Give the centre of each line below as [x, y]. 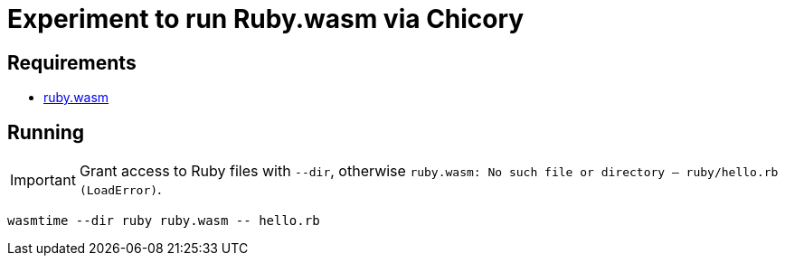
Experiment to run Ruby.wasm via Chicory [266, 19]
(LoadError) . [120, 189]
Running [46, 132]
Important [43, 180]
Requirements [72, 62]
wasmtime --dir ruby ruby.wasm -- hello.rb [164, 221]
